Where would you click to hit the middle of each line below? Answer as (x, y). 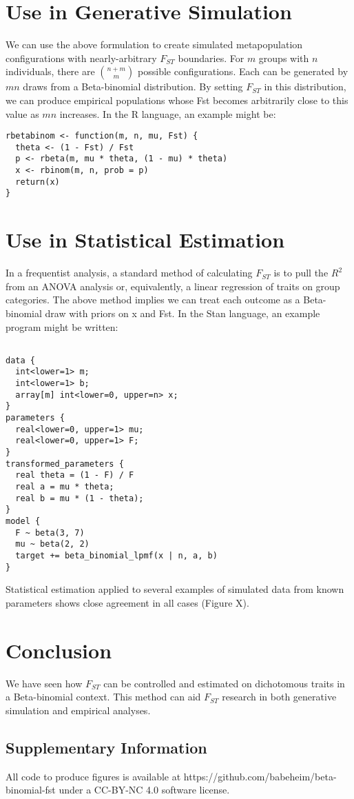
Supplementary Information (106, 747)
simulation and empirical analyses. (78, 710)
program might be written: (62, 326)
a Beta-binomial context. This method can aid (103, 697)
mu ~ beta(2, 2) (52, 544)
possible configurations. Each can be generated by (243, 71)
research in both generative (279, 697)
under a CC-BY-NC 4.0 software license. (144, 790)
